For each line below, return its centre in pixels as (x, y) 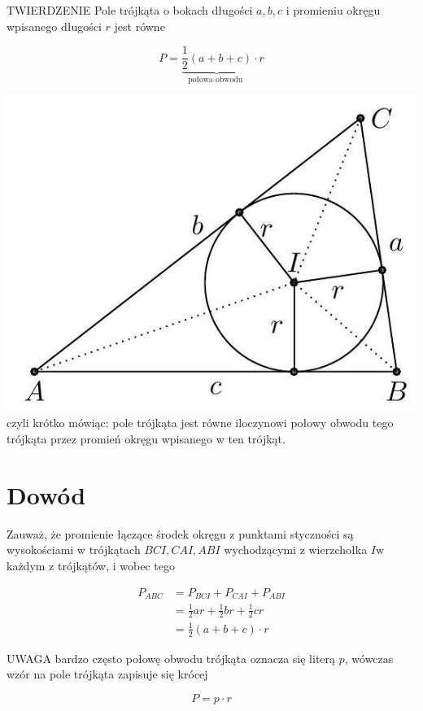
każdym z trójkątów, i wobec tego (91, 565)
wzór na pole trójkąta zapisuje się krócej (107, 674)
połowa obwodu (216, 80)
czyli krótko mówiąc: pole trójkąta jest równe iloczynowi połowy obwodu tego (200, 423)
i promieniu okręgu (333, 10)
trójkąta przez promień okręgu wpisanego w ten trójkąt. (146, 439)
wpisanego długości (54, 26)
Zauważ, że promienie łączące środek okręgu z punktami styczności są (180, 533)
